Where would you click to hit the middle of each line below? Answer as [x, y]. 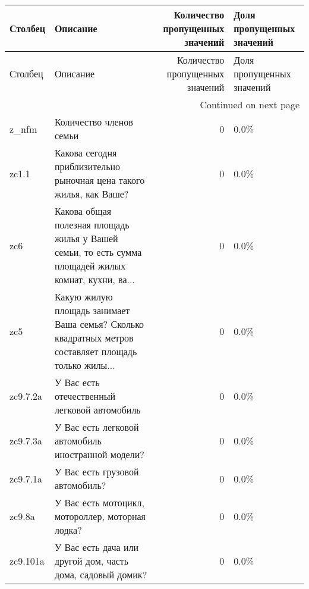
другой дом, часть [92, 561]
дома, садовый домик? [101, 574]
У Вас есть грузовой [97, 471]
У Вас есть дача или [97, 547]
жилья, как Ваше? [92, 194]
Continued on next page [250, 104]
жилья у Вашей [86, 238]
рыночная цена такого [100, 180]
